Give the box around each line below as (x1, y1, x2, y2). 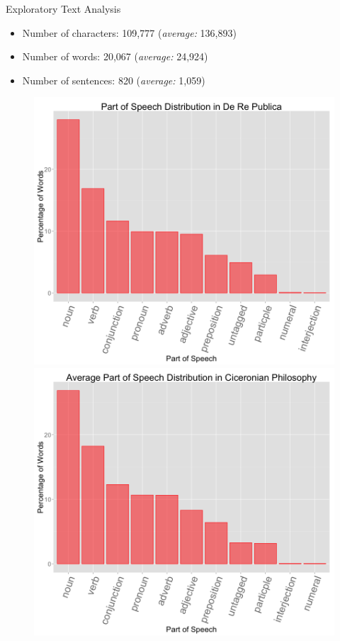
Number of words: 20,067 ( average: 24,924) (22, 49, 208, 64)
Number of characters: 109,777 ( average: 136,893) (22, 25, 237, 40)
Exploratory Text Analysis (6, 1, 121, 16)
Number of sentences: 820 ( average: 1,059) (22, 72, 205, 87)
